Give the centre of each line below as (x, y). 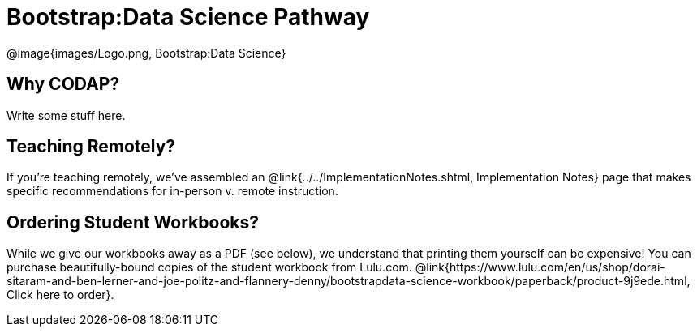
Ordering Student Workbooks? (133, 222)
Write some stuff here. (66, 115)
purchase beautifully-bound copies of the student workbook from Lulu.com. (209, 267)
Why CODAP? (63, 84)
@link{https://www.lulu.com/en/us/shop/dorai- (540, 267)
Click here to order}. (60, 295)
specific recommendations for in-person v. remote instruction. (172, 191)
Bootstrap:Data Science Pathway (188, 17)
